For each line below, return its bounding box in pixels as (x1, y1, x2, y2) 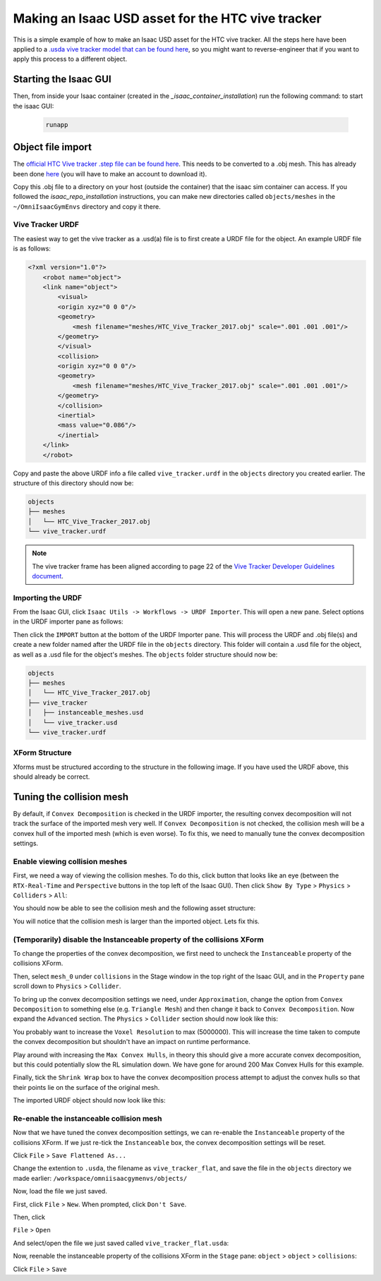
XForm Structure (13, 748, 72, 758)
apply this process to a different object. (13, 55, 127, 63)
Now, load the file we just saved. (13, 1187, 107, 1196)
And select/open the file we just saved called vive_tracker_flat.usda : (13, 1239, 229, 1247)
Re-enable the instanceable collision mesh (13, 1113, 162, 1123)
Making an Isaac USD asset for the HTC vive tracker (13, 11, 322, 26)
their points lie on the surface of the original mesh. (13, 1083, 160, 1091)
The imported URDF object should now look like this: (13, 1096, 166, 1105)
